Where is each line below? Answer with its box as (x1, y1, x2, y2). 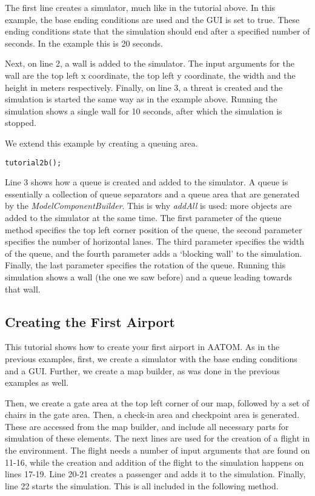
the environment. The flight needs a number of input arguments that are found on (5, 444, 310, 457)
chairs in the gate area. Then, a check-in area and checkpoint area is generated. (5, 408, 300, 421)
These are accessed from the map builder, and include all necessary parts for (5, 420, 289, 432)
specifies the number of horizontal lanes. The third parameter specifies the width (5, 235, 305, 248)
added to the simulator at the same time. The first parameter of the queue (5, 211, 282, 223)
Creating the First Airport (5, 312, 175, 331)
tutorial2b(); (5, 158, 62, 167)
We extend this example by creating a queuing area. (5, 136, 198, 149)
